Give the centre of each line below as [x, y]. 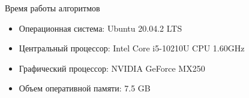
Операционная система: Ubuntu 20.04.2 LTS [100, 28]
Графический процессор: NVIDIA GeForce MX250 [112, 68]
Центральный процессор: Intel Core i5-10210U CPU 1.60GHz [132, 48]
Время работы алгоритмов [52, 8]
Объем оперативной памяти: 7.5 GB [85, 88]
